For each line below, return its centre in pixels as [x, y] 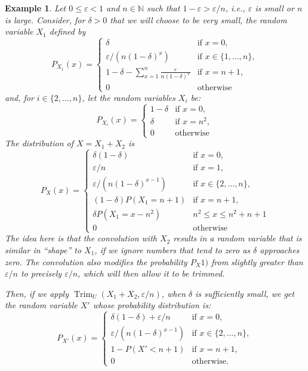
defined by [67, 31]
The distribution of [39, 143]
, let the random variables [129, 97]
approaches [280, 249]
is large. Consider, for [45, 19]
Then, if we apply [37, 293]
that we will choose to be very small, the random [198, 19]
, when [173, 293]
